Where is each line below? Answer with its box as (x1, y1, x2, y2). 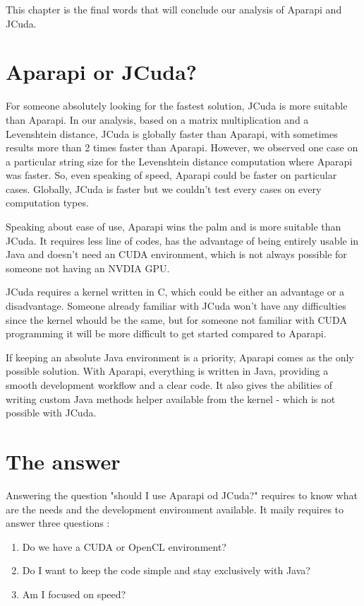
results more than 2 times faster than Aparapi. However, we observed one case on (6, 140, 358, 155)
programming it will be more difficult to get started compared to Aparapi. (6, 326, 327, 341)
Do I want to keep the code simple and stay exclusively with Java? (22, 563, 310, 578)
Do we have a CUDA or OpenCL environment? (22, 539, 226, 554)
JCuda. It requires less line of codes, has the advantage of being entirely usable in (6, 233, 359, 247)
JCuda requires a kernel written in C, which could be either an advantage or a (6, 284, 345, 299)
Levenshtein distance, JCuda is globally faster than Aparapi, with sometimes (6, 126, 338, 141)
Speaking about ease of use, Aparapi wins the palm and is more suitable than (6, 219, 341, 234)
